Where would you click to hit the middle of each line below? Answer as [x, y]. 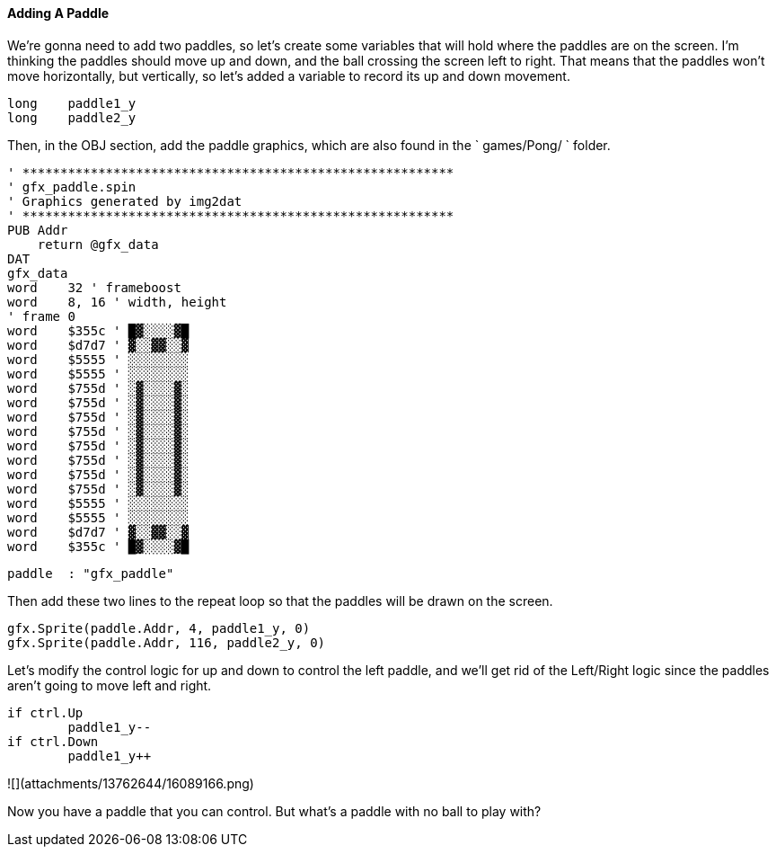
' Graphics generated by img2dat [125, 201]
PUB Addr [38, 230]
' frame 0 [41, 316]
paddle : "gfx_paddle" [91, 573]
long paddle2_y [72, 117]
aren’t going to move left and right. [110, 685]
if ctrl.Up [45, 712]
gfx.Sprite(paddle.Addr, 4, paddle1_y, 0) [159, 628]
